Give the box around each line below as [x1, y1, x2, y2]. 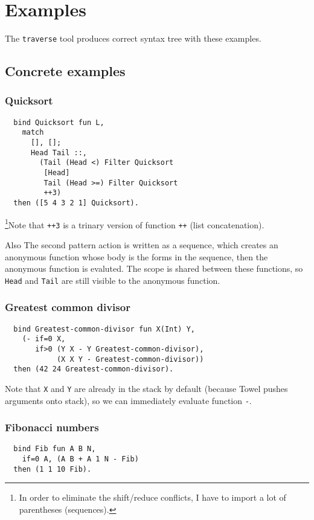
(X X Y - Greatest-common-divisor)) [56, 355, 204, 364]
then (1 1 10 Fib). [13, 464, 92, 473]
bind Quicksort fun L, [13, 118, 104, 127]
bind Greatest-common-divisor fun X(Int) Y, [13, 324, 195, 333]
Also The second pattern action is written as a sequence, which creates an [5, 239, 278, 251]
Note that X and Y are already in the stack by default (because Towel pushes [5, 382, 288, 394]
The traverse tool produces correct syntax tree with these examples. [5, 32, 261, 45]
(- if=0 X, [22, 335, 66, 344]
